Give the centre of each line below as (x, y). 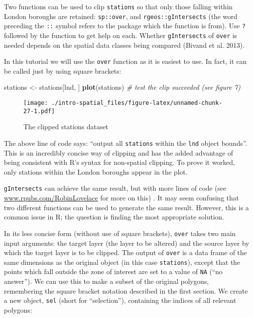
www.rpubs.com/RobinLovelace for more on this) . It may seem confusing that (122, 198)
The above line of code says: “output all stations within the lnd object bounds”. (126, 143)
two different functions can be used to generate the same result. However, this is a (126, 207)
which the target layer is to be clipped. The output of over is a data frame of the (126, 252)
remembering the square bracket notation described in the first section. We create (126, 290)
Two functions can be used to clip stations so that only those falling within (118, 6)
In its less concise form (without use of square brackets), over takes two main (120, 233)
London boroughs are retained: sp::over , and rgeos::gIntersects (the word (121, 16)
